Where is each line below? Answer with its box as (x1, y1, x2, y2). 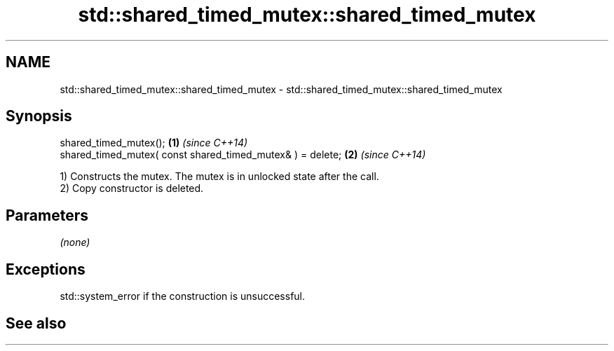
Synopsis (6, 107, 72, 125)
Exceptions (6, 260, 86, 278)
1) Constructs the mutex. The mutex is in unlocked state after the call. (60, 170, 379, 183)
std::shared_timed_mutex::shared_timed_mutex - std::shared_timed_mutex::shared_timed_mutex (60, 83, 503, 95)
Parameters (6, 206, 88, 224)
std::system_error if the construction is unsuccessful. (60, 290, 306, 303)
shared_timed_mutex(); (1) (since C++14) (60, 137, 248, 149)
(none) (60, 236, 90, 249)
